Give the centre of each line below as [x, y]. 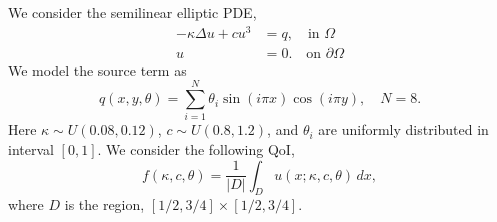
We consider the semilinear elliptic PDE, [132, 12]
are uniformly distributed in [403, 129]
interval [31, 149]
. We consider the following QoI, [196, 149]
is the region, [104, 204]
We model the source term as [97, 69]
